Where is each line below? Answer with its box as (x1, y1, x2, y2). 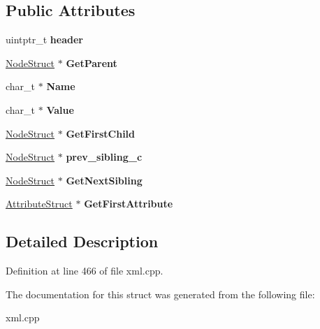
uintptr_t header (6, 32, 83, 47)
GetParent (66, 55, 117, 70)
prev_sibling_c (66, 149, 143, 164)
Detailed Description (6, 231, 159, 252)
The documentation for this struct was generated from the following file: (6, 286, 315, 301)
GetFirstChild (66, 126, 136, 140)
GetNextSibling (66, 173, 143, 187)
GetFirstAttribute (84, 196, 173, 211)
